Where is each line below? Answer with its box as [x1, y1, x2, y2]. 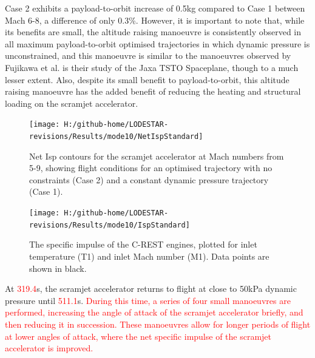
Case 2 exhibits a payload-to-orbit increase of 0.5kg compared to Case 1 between [5, 2, 305, 14]
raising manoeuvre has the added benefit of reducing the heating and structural [5, 85, 301, 98]
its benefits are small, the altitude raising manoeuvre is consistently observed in [5, 25, 302, 38]
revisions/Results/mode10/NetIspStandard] [29, 132, 203, 141]
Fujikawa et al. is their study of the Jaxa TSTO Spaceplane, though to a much [5, 61, 299, 73]
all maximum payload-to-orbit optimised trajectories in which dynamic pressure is [5, 37, 310, 50]
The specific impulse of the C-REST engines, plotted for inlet [29, 238, 257, 251]
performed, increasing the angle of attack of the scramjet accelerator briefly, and [5, 306, 303, 319]
